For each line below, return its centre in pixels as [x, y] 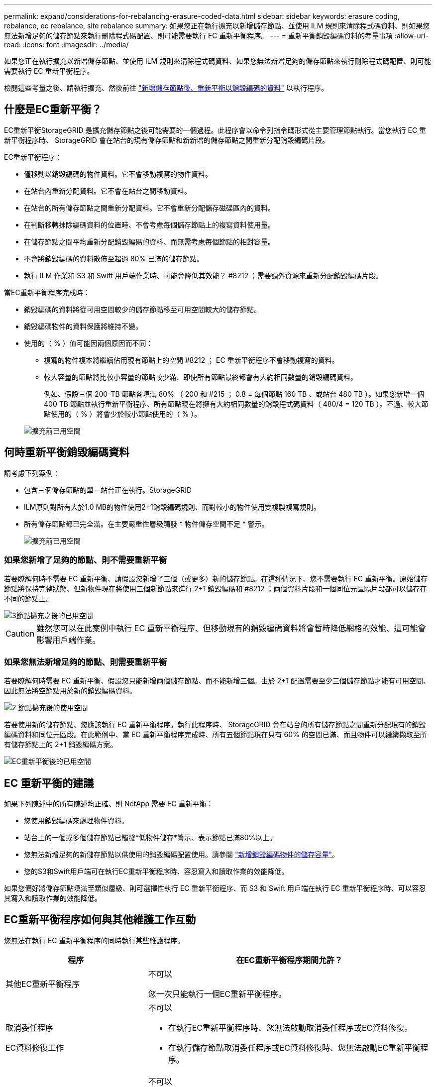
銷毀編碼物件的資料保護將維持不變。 [83, 326]
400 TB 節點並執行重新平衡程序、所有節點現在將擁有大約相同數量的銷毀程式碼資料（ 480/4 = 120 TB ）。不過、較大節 [236, 404]
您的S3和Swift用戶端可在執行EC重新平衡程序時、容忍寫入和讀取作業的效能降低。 [156, 871]
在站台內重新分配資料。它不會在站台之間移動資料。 [108, 191]
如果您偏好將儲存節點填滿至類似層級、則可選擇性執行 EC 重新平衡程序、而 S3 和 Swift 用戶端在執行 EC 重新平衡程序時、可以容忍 [215, 888]
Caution [20, 634]
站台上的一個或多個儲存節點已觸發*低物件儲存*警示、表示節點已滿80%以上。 [150, 838]
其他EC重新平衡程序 [43, 984]
